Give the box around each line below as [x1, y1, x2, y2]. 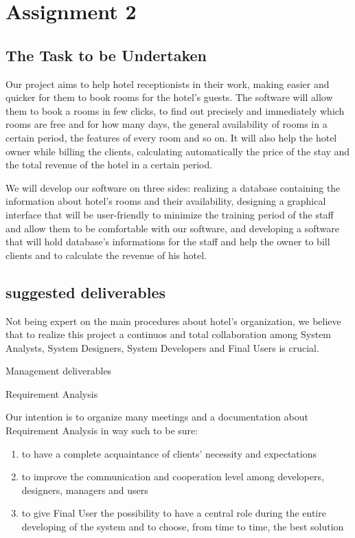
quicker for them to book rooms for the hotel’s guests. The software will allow [5, 90, 333, 104]
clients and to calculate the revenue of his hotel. [5, 247, 207, 262]
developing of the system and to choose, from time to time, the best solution [21, 519, 344, 534]
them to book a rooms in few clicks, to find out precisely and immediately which [5, 103, 345, 117]
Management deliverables [5, 363, 112, 378]
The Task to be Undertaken [5, 44, 207, 65]
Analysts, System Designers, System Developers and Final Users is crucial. [5, 340, 319, 355]
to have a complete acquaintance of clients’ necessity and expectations [21, 446, 317, 460]
